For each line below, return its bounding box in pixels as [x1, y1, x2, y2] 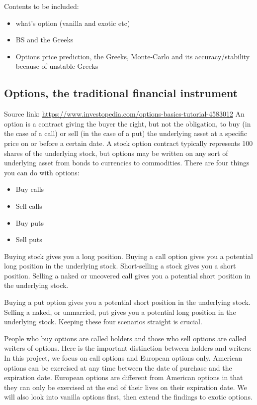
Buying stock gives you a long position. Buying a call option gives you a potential [4, 251, 253, 261]
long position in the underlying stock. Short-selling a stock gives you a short [4, 261, 236, 271]
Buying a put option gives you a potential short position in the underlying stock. [4, 297, 251, 307]
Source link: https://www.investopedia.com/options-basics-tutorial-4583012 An [4, 109, 245, 119]
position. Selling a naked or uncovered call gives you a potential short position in [4, 270, 251, 280]
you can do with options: [4, 167, 80, 177]
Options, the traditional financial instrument [4, 85, 238, 101]
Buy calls [15, 184, 44, 194]
